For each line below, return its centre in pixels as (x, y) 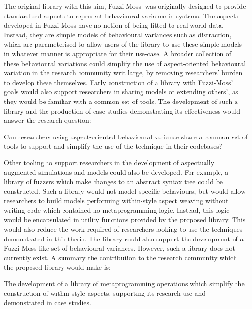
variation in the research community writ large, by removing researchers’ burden (123, 73)
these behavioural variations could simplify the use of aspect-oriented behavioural (125, 63)
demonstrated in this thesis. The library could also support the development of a (124, 238)
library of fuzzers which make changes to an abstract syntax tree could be (113, 181)
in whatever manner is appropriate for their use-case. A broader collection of (118, 53)
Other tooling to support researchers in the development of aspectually (109, 162)
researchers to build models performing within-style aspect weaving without (116, 200)
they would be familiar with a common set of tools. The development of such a (121, 101)
